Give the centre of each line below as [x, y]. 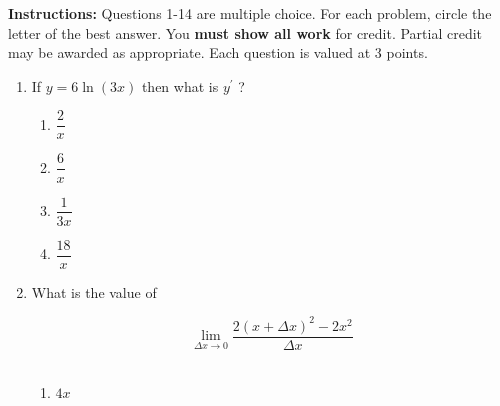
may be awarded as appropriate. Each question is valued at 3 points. [218, 52]
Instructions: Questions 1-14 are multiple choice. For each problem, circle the [250, 13]
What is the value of [94, 291]
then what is [180, 85]
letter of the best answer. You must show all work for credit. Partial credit [245, 32]
